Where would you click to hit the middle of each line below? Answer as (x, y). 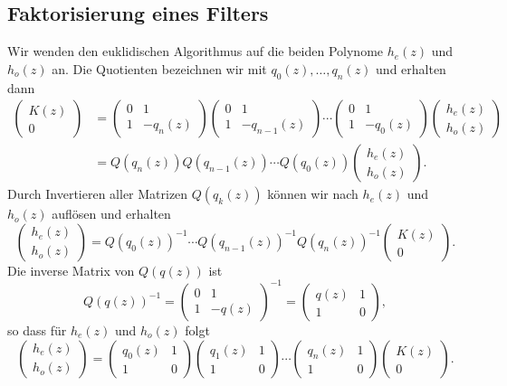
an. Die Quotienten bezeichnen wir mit (159, 68)
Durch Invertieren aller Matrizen (98, 194)
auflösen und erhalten (111, 214)
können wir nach (313, 194)
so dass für (37, 330)
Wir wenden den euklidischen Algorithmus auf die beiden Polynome (196, 51)
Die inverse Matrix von (71, 270)
